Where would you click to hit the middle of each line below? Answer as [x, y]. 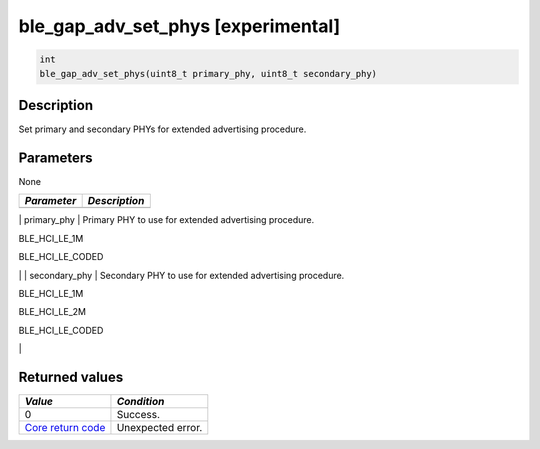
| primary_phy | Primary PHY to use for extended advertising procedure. [166, 220]
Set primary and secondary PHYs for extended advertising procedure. [162, 129]
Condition [140, 401]
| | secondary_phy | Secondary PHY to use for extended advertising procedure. [181, 275]
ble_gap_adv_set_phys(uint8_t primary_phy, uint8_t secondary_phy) [208, 73]
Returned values [71, 376]
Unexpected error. [159, 427]
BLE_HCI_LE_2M [52, 312]
